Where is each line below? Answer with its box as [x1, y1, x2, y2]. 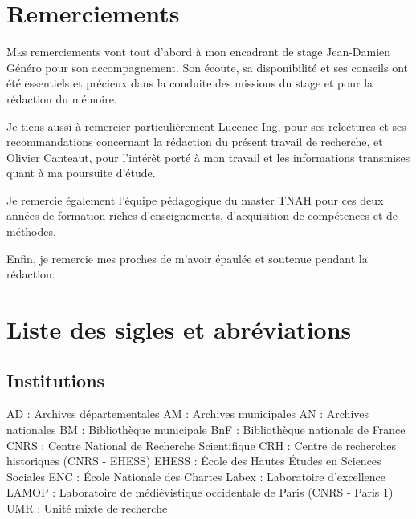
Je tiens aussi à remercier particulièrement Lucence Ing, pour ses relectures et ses [6, 117, 406, 134]
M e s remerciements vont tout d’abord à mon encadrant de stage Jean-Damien [6, 43, 391, 60]
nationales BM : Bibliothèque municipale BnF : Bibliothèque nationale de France [6, 421, 406, 438]
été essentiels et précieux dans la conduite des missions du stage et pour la [6, 75, 373, 91]
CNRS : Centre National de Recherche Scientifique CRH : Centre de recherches [6, 436, 396, 453]
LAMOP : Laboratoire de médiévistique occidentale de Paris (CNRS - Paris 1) [6, 484, 394, 501]
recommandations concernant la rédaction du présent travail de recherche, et [6, 133, 383, 150]
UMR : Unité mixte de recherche [6, 499, 168, 516]
